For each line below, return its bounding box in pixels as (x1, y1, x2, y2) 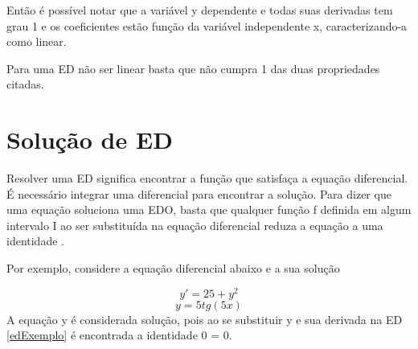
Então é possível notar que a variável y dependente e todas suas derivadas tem (6, 2, 393, 18)
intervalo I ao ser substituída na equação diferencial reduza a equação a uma (6, 216, 383, 233)
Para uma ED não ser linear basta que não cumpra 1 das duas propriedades (6, 60, 380, 76)
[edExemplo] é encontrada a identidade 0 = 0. (6, 326, 232, 343)
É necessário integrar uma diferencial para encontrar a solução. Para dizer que (6, 185, 391, 202)
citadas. (6, 76, 44, 92)
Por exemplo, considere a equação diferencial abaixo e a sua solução (6, 260, 340, 277)
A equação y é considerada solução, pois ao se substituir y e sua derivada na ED (6, 310, 403, 327)
